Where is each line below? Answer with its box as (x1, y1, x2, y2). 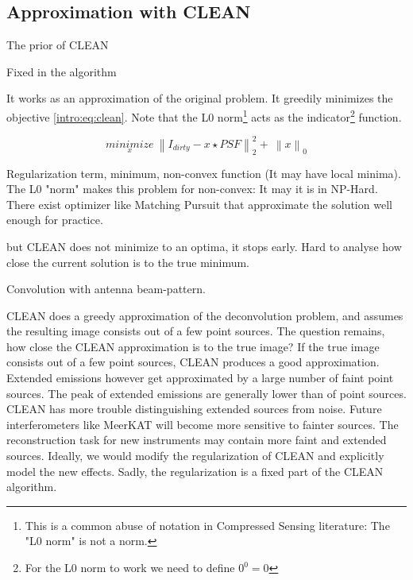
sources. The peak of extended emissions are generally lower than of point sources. (6, 385, 407, 401)
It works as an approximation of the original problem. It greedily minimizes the (6, 90, 393, 106)
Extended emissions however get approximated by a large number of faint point (6, 369, 394, 386)
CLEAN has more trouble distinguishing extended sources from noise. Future (6, 400, 382, 417)
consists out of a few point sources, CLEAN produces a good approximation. (6, 354, 380, 370)
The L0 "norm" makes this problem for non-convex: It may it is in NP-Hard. (6, 180, 378, 197)
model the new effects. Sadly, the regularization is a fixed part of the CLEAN (6, 462, 384, 479)
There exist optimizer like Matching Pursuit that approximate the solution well (6, 195, 392, 212)
